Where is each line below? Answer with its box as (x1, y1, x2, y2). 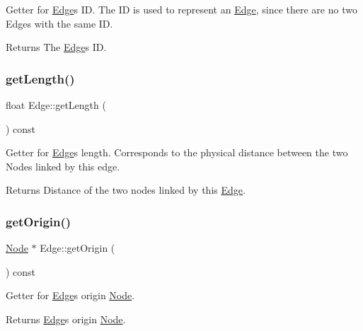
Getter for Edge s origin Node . (6, 288, 135, 303)
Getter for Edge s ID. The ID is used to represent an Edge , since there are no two (6, 2, 357, 16)
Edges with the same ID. (6, 16, 113, 30)
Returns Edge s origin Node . (6, 311, 126, 326)
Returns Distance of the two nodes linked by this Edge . (6, 182, 246, 197)
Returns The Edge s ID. (6, 40, 107, 54)
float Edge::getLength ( (6, 98, 106, 112)
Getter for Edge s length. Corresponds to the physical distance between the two (6, 145, 348, 160)
